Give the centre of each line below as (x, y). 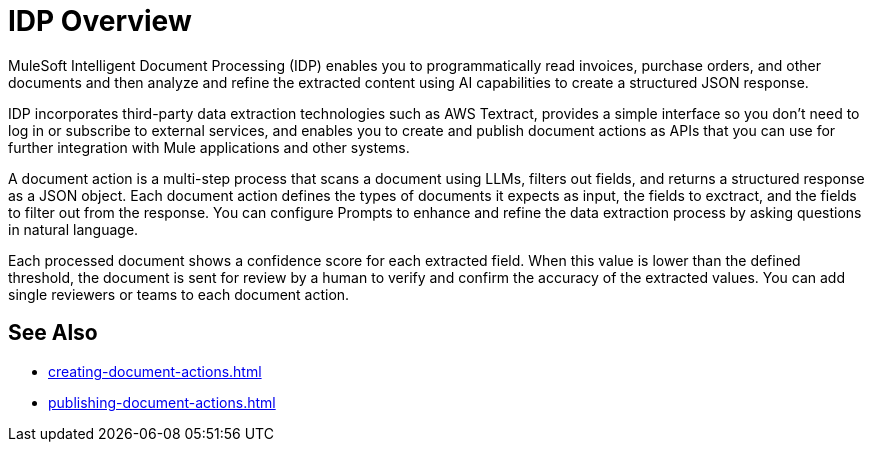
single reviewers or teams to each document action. (179, 294)
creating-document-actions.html (155, 371)
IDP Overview (100, 21)
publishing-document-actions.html (162, 402)
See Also (53, 333)
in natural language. (73, 229)
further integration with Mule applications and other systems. (209, 147)
